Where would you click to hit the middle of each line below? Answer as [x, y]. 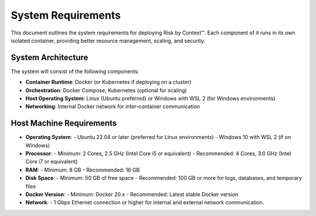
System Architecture [49, 58]
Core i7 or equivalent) [52, 162]
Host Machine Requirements [64, 123]
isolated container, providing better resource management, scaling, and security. [108, 40]
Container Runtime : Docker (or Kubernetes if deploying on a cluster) [108, 82]
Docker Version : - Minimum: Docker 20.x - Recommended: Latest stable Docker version [132, 194]
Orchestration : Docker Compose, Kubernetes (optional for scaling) [106, 90]
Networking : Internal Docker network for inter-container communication [113, 107]
